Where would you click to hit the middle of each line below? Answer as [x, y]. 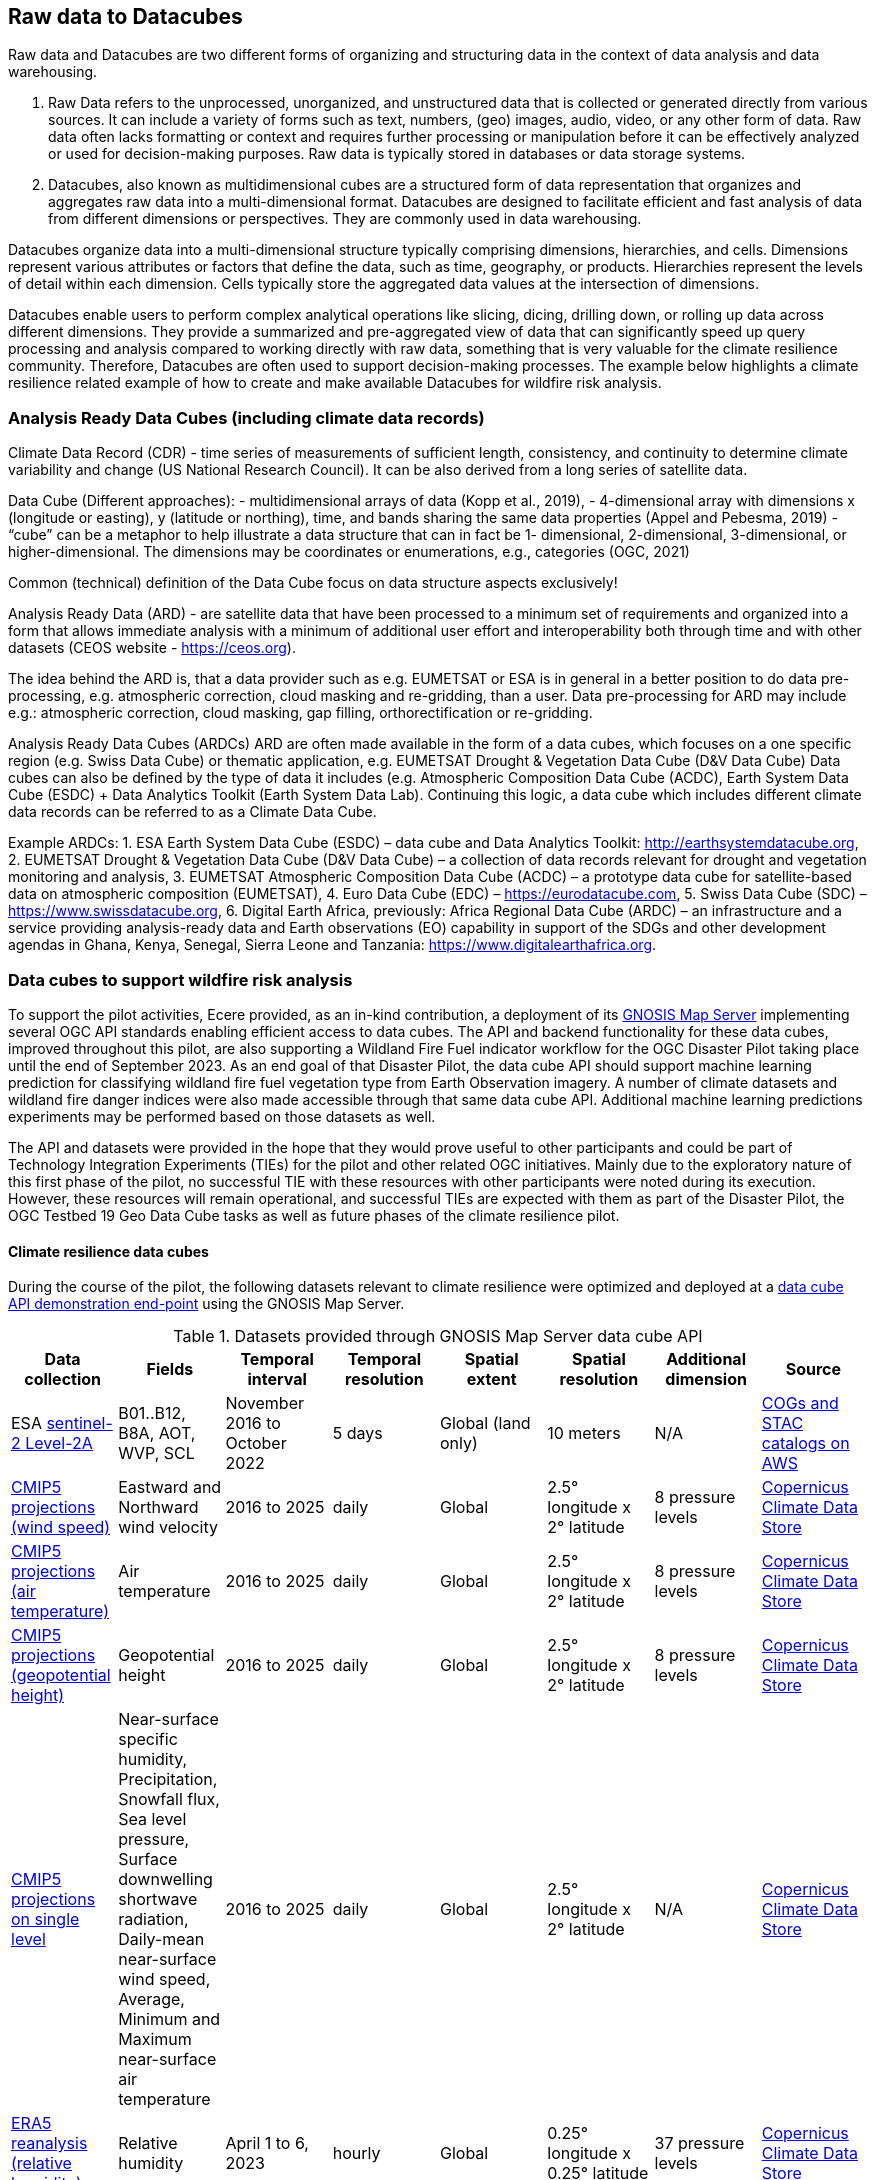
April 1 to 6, [267, 2143]
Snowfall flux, [169, 1799]
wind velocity [168, 1527]
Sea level [152, 1819]
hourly [356, 2153]
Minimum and [169, 2019]
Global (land [485, 1423]
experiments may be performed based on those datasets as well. [222, 1116]
